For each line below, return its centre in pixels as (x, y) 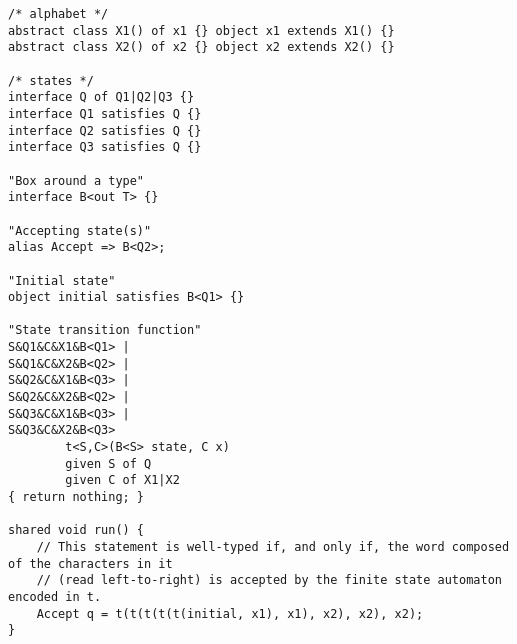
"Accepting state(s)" (80, 230)
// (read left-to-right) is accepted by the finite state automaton (269, 580)
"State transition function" (105, 330)
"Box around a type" (76, 180)
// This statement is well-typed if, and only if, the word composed (273, 547)
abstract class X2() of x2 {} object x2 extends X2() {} (201, 47)
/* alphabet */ (58, 14)
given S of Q (108, 463)
